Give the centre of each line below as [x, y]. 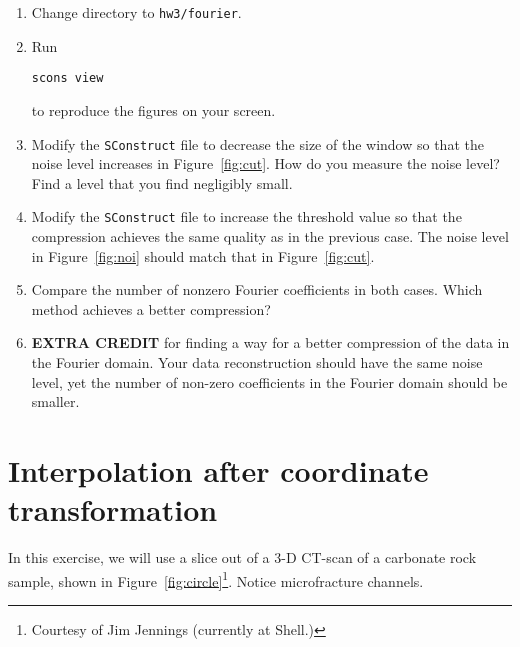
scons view [67, 78]
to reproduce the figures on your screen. [153, 109]
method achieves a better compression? [151, 308]
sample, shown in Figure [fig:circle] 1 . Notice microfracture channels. [216, 579]
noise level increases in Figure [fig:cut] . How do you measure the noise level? [265, 163]
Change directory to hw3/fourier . [136, 12]
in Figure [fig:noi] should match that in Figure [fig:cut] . [203, 255]
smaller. [55, 401]
